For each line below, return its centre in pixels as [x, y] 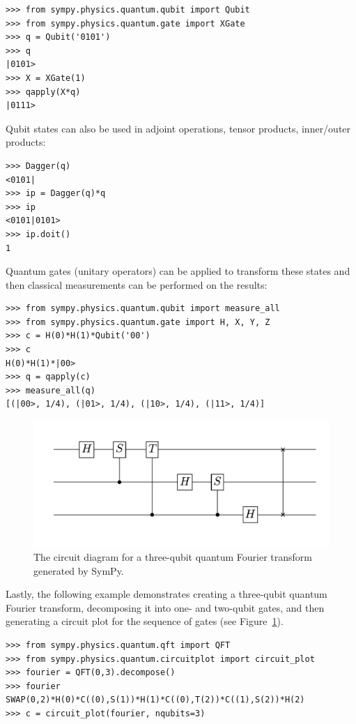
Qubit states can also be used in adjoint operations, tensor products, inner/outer [178, 128]
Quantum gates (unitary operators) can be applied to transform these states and [178, 271]
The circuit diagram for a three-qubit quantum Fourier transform [173, 556]
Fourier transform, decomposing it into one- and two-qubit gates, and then [165, 607]
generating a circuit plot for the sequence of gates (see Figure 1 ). [145, 621]
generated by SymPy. [79, 570]
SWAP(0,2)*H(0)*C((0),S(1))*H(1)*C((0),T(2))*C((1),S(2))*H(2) [155, 700]
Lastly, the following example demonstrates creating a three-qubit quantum [167, 594]
